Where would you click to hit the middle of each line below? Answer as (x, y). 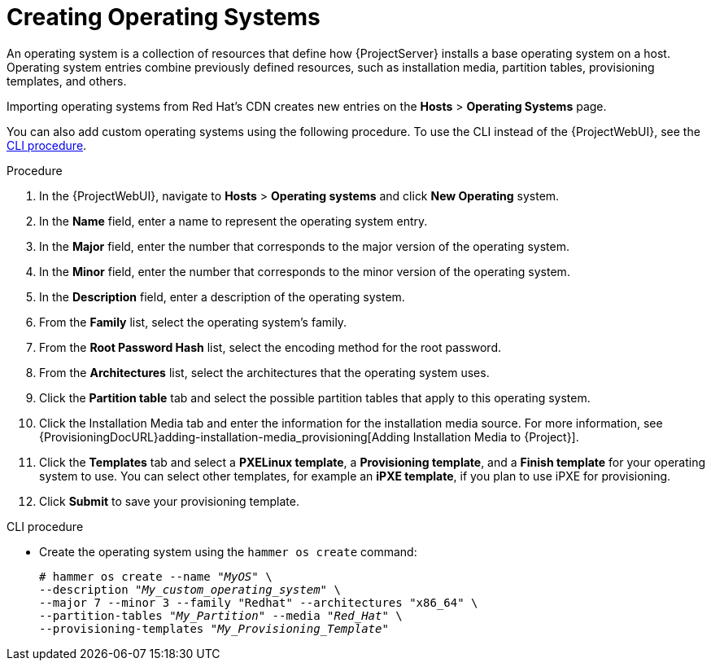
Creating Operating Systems (164, 17)
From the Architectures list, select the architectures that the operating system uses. (264, 372)
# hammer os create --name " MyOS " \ (156, 576)
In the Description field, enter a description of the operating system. (222, 296)
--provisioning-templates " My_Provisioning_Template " (214, 628)
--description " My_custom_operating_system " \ (190, 589)
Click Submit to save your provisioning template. (169, 501)
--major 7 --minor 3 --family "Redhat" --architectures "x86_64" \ (259, 602)
